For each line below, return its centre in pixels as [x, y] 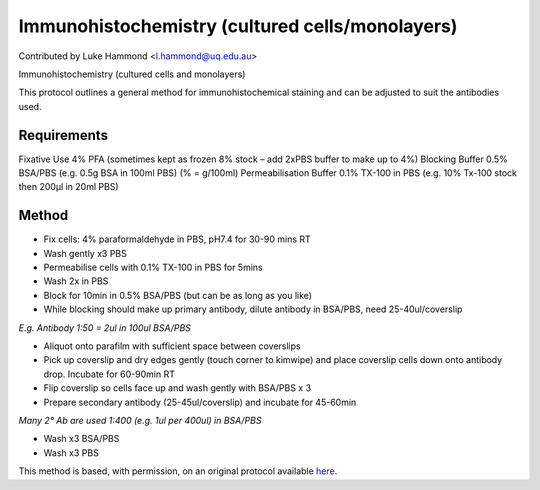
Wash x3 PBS [71, 452]
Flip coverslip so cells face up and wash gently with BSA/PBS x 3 [177, 388]
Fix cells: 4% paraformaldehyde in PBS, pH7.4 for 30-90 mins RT [177, 239]
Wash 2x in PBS [76, 281]
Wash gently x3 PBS [85, 253]
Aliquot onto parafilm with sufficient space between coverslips [172, 346]
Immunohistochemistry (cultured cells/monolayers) [238, 26]
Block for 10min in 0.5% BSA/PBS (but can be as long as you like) [178, 295]
